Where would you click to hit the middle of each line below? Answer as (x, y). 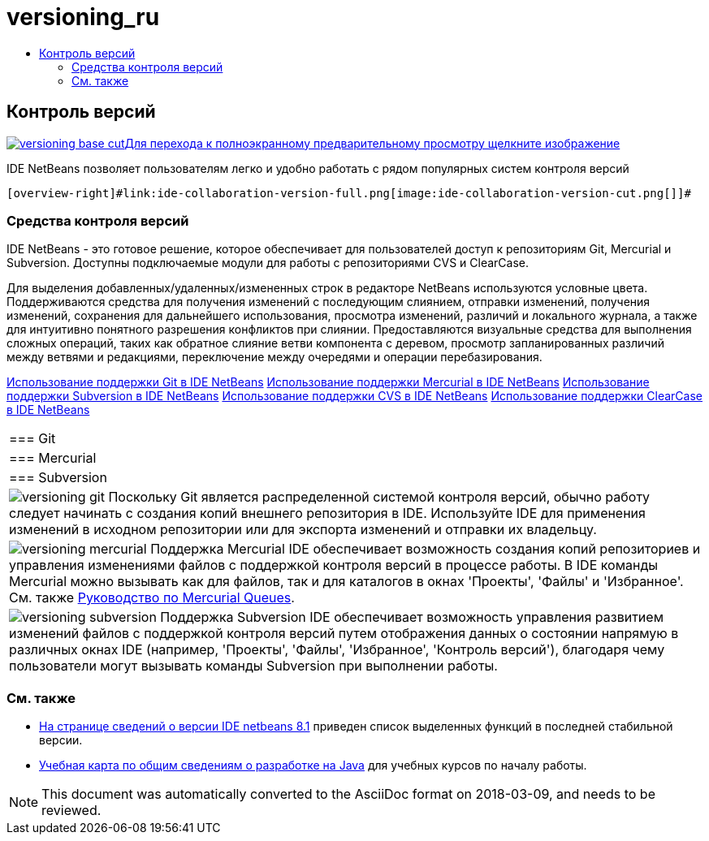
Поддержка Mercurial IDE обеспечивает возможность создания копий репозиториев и (426, 549)
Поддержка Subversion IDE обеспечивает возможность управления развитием (412, 617)
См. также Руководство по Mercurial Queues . (152, 598)
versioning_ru (83, 17)
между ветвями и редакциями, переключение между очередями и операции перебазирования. (275, 357)
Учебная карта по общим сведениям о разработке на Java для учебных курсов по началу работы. (313, 766)
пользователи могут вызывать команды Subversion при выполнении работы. (253, 666)
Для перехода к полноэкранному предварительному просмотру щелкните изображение (372, 143)
